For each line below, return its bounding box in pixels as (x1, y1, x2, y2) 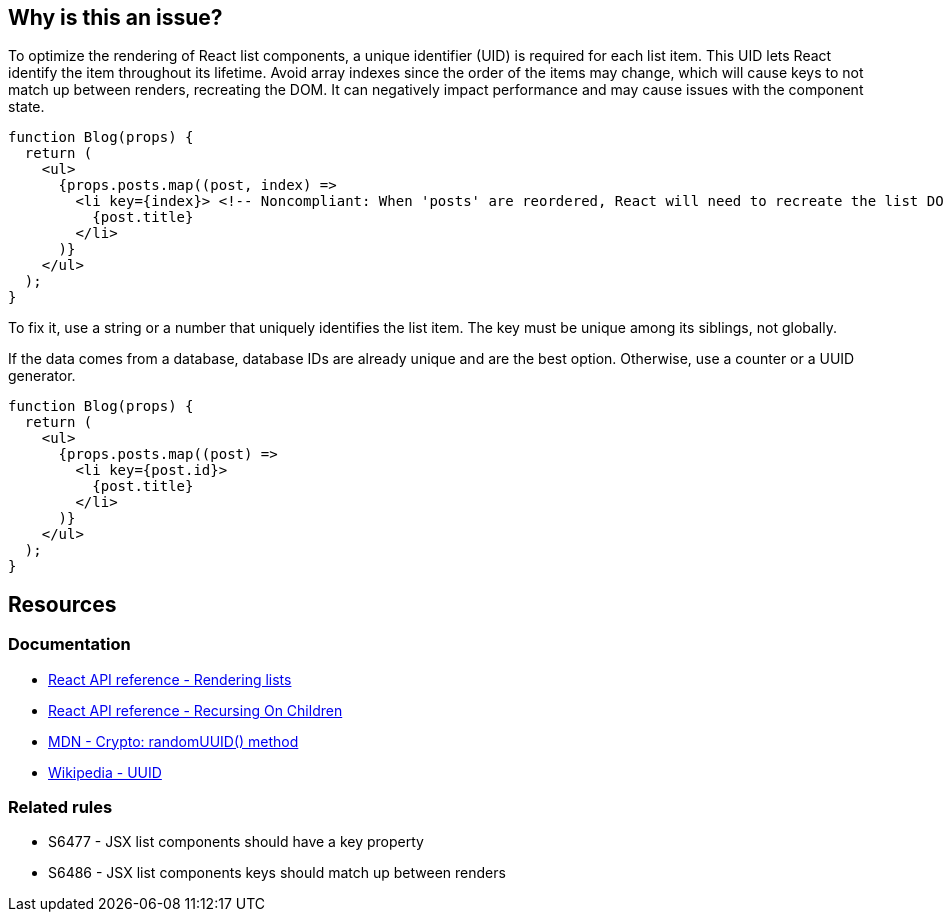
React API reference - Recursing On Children (48, 701, 343, 719)
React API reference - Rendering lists (48, 670, 292, 688)
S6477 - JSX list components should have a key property (48, 833, 424, 851)
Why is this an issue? (8, 5, 223, 30)
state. (8, 98, 45, 116)
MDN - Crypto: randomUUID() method (48, 732, 299, 750)
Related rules (8, 797, 113, 818)
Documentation (8, 634, 131, 655)
